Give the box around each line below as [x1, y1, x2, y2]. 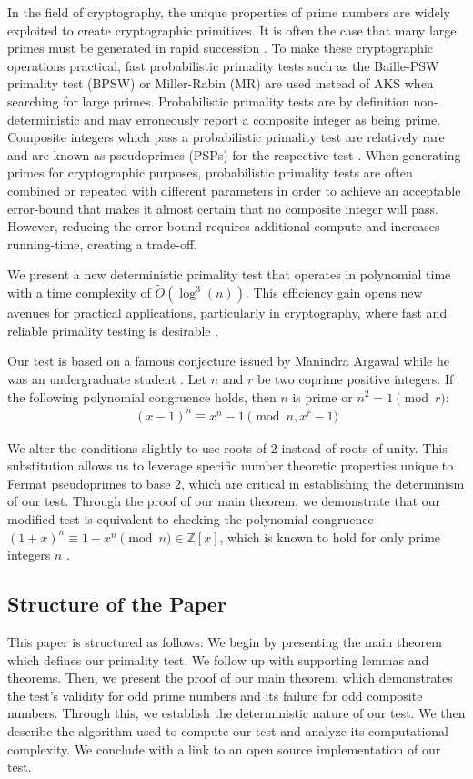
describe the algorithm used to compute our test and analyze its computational [7, 721, 448, 740]
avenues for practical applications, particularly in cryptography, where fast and [7, 303, 448, 322]
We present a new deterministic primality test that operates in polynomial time [7, 265, 451, 284]
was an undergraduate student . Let [7, 369, 206, 388]
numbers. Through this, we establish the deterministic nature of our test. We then [7, 703, 466, 723]
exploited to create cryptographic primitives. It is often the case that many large [7, 20, 457, 39]
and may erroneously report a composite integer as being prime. [84, 109, 441, 128]
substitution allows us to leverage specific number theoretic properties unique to [7, 456, 454, 475]
